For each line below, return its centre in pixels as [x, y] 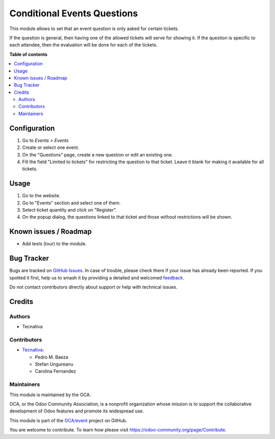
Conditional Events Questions [74, 13]
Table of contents [29, 54]
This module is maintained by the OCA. [50, 395]
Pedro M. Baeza [52, 357]
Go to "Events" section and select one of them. [71, 203]
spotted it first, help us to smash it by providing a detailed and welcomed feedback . [97, 277]
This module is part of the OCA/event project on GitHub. [68, 420]
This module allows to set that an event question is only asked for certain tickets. [94, 29]
